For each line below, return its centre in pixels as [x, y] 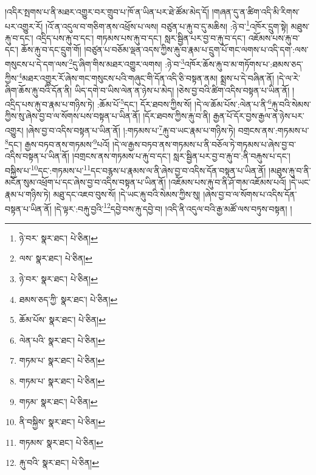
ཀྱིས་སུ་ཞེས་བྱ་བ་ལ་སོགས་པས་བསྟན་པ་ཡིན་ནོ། [73, 116]
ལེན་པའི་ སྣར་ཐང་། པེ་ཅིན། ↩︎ [62, 340]
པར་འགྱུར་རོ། [24, 26]
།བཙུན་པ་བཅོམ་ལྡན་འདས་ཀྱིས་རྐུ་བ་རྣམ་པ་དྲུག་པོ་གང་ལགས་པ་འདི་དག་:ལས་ [196, 50]
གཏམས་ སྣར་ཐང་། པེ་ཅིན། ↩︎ [61, 442]
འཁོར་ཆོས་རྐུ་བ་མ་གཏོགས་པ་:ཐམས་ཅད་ [244, 64]
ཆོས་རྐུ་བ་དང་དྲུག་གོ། [51, 50]
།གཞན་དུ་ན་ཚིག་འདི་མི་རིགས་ [256, 12]
